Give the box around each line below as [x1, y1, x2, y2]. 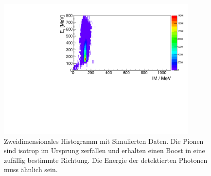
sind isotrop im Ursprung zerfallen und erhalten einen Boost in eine [4, 145, 205, 156]
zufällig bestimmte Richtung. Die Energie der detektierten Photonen [4, 155, 208, 165]
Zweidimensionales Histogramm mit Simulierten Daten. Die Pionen [4, 136, 204, 146]
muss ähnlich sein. [4, 164, 58, 175]
